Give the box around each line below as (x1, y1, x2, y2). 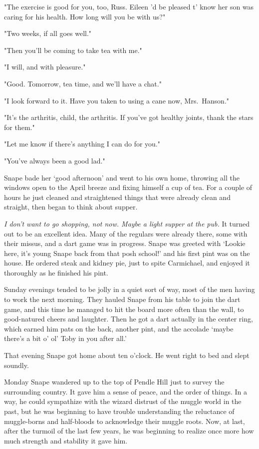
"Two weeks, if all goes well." (4, 28, 92, 38)
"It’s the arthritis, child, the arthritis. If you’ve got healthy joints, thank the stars (4, 112, 254, 122)
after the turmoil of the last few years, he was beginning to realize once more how (4, 425, 254, 436)
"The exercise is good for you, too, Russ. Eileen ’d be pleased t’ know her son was (4, 1, 254, 11)
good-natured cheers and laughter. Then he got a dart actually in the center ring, (4, 313, 253, 324)
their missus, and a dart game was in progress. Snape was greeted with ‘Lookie (4, 238, 246, 248)
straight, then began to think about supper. (4, 201, 138, 212)
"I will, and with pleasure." (4, 61, 86, 72)
